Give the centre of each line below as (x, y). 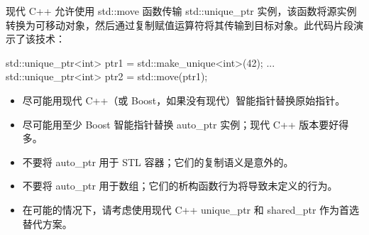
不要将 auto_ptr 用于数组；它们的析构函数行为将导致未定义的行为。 (180, 186)
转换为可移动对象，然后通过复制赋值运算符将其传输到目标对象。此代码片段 (180, 24)
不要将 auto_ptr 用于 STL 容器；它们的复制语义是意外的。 (158, 162)
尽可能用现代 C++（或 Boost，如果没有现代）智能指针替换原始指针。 (184, 100)
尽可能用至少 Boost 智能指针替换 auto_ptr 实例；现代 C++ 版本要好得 (186, 124)
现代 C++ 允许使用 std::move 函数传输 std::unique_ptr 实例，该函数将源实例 (181, 11)
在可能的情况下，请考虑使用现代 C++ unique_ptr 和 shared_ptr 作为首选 (191, 209)
